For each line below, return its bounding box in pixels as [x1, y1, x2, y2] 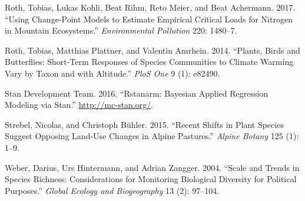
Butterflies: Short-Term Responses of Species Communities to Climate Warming [5, 55, 294, 68]
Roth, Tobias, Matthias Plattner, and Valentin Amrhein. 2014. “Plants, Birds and [5, 44, 300, 56]
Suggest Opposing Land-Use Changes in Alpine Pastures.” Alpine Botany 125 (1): [5, 130, 299, 142]
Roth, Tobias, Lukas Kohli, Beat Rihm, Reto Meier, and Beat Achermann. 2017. [5, 1, 296, 13]
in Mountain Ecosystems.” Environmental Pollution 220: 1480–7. [5, 24, 237, 37]
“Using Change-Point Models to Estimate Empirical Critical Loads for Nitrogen [5, 12, 293, 25]
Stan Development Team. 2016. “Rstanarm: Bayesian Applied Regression [5, 87, 268, 99]
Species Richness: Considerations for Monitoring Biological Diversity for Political [5, 173, 297, 185]
